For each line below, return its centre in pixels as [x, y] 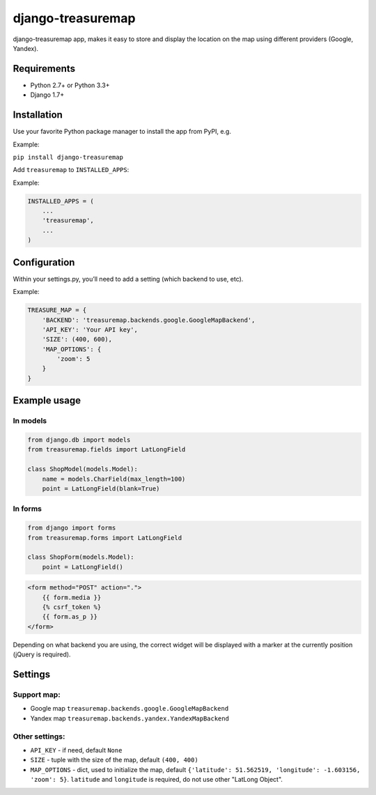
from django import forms [72, 528]
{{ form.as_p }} [70, 617]
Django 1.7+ [47, 95]
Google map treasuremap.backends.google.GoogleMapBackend [130, 709]
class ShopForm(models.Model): [81, 557]
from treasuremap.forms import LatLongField [105, 538]
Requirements [44, 69]
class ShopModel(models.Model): [83, 469]
